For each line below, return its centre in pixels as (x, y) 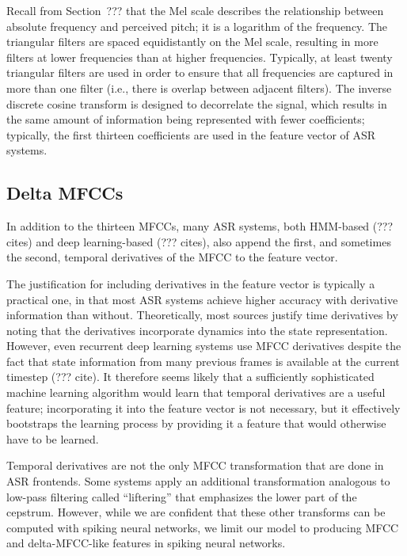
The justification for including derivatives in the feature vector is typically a (191, 283)
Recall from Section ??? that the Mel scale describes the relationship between (195, 10)
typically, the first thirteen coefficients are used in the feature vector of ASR (191, 134)
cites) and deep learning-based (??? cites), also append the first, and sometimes (199, 241)
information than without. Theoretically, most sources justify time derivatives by (202, 315)
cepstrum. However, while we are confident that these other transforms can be (196, 512)
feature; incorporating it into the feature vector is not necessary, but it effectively (203, 407)
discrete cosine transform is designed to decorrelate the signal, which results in (197, 103)
